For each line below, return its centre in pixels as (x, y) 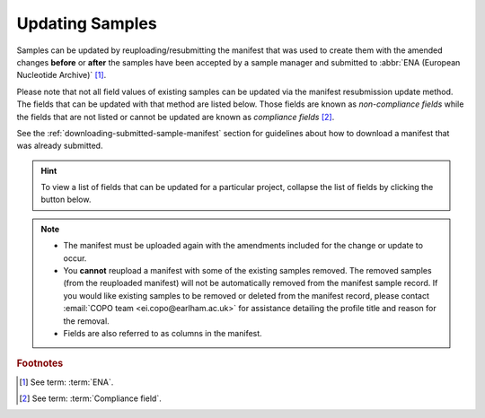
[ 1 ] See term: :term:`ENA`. (66, 382)
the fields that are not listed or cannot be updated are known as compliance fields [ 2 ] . (176, 117)
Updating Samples (87, 23)
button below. (66, 200)
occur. (75, 258)
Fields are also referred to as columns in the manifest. (163, 333)
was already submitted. (60, 146)
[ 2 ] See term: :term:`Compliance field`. (90, 398)
